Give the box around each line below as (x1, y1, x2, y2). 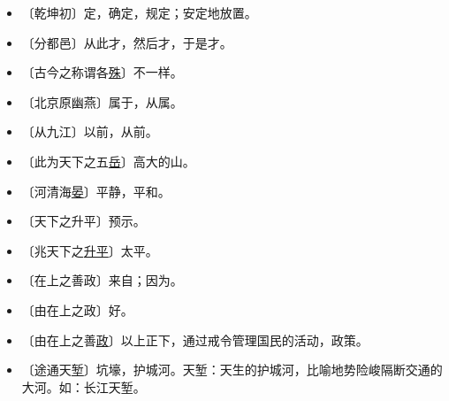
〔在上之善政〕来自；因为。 (21, 271, 183, 289)
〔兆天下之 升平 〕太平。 (21, 241, 158, 259)
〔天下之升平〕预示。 (21, 212, 146, 230)
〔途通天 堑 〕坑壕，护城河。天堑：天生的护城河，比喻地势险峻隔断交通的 (21, 360, 443, 379)
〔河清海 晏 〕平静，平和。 (21, 181, 171, 200)
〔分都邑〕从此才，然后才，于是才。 (21, 33, 232, 51)
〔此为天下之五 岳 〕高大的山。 (21, 151, 195, 170)
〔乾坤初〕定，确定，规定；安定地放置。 (21, 4, 257, 21)
